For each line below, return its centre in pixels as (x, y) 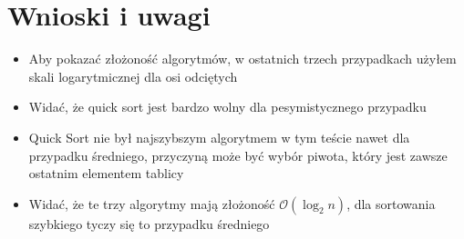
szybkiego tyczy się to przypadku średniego (149, 223)
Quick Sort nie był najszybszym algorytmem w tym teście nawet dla (219, 137)
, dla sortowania (391, 203)
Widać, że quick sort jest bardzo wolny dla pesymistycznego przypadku (227, 107)
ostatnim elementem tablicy (106, 173)
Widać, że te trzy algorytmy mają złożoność (152, 203)
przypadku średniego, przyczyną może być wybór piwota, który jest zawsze (238, 155)
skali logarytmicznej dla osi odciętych (133, 76)
